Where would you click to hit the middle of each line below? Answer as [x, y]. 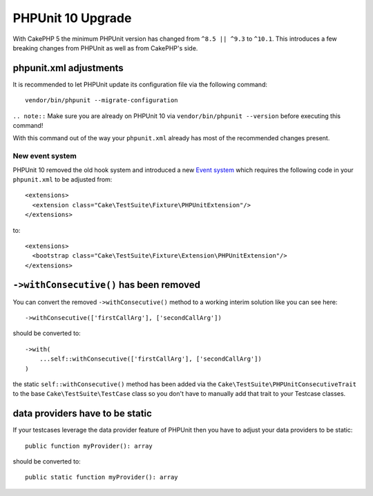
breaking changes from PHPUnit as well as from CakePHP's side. [105, 48]
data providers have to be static [82, 413]
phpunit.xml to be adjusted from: [63, 179]
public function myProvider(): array [89, 446]
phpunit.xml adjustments [68, 68]
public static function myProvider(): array [102, 477]
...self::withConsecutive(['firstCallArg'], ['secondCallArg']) [150, 359]
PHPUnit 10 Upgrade [72, 18]
